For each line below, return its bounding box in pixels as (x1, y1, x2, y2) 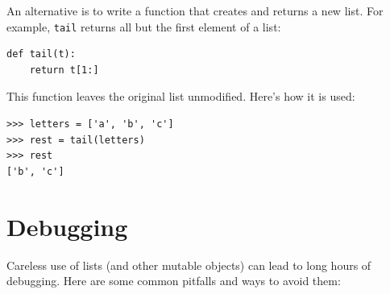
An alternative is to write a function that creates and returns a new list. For (6, 2, 384, 19)
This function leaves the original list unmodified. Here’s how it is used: (6, 88, 355, 105)
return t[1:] (29, 64, 99, 76)
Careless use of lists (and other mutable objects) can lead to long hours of (6, 256, 371, 273)
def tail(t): (6, 48, 76, 60)
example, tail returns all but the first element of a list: (6, 18, 281, 35)
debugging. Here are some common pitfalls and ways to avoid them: (6, 272, 341, 289)
